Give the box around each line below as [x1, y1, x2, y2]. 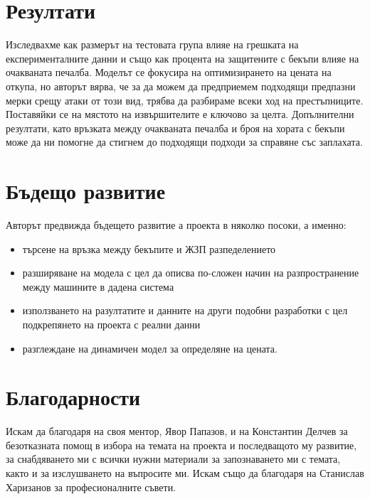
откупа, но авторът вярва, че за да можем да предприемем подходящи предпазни [6, 78, 356, 93]
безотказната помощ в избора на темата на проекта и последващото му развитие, [6, 437, 357, 452]
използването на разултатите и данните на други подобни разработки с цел [22, 303, 348, 318]
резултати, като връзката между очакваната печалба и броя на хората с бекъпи [6, 120, 345, 135]
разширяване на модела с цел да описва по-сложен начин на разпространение [22, 265, 359, 280]
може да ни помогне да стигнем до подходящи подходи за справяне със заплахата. [6, 134, 363, 149]
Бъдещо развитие [6, 176, 166, 205]
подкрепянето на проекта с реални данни [22, 316, 201, 331]
